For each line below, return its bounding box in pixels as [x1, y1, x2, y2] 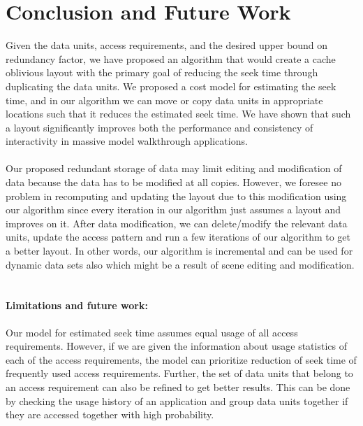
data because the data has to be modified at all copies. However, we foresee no [6, 175, 341, 190]
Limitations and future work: [6, 298, 148, 313]
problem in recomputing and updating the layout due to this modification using [6, 188, 347, 203]
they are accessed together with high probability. [6, 407, 214, 422]
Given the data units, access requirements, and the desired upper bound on [6, 38, 328, 52]
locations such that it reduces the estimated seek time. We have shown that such [6, 106, 351, 121]
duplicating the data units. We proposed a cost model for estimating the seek [6, 78, 336, 93]
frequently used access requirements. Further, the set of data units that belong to [6, 366, 353, 381]
